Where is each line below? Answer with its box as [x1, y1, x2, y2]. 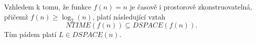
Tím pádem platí [4, 29, 57, 39]
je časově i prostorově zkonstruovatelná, [130, 1, 252, 11]
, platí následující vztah [92, 11, 165, 21]
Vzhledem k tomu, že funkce [4, 1, 92, 11]
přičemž [4, 11, 28, 21]
